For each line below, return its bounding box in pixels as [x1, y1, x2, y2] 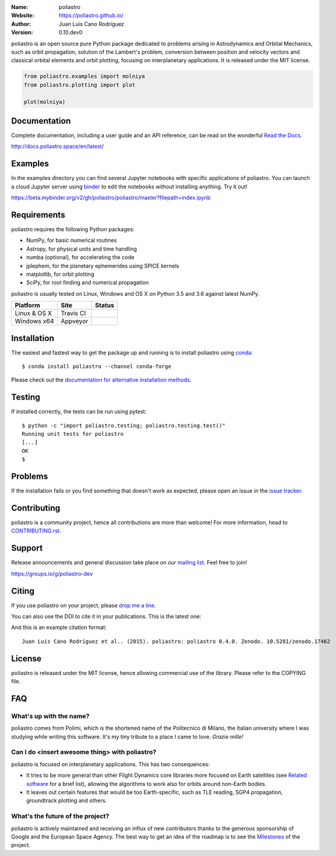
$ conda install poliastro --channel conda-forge [22, 363, 172, 370]
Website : [11, 12, 34, 19]
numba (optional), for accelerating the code [26, 254, 135, 261]
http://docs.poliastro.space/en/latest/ [11, 142, 104, 150]
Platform [14, 301, 40, 310]
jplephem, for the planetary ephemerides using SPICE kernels [26, 262, 179, 269]
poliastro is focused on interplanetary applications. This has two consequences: [11, 761, 211, 768]
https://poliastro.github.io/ [59, 12, 124, 19]
